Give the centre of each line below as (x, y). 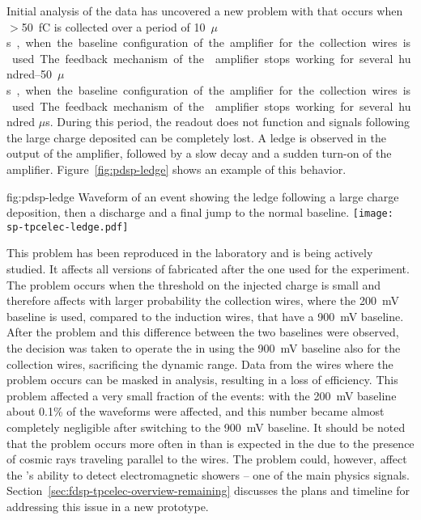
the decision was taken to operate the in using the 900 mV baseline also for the (204, 348)
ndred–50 (30, 74)
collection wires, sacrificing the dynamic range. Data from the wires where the (200, 364)
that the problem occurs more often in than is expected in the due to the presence (210, 443)
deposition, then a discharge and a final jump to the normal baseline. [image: (200, 212)
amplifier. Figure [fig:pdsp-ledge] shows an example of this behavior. (176, 169)
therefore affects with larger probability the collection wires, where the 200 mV (203, 300)
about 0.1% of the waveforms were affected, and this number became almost (196, 411)
